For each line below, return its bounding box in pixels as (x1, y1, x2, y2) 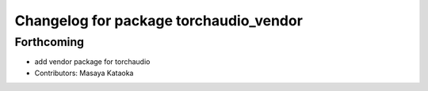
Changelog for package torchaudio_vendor (14, 12, 303, 29)
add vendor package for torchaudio (34, 57, 151, 66)
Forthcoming (14, 35, 85, 49)
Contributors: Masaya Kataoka (34, 68, 134, 78)
